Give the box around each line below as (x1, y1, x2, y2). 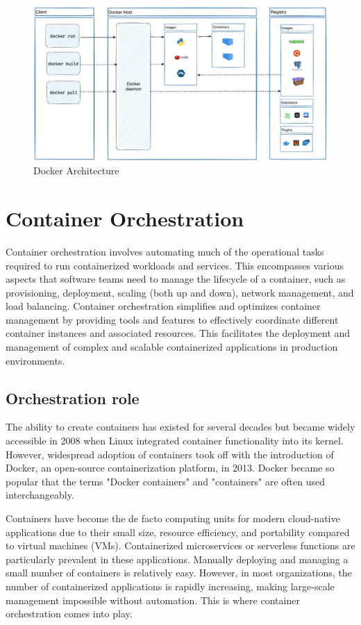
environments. (6, 353, 65, 367)
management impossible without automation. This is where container (6, 592, 300, 607)
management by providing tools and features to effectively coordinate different (6, 312, 339, 326)
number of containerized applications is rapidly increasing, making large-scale (6, 578, 335, 593)
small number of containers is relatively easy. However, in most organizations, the (6, 565, 352, 580)
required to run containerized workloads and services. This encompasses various (6, 258, 344, 272)
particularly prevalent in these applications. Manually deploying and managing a (6, 551, 349, 566)
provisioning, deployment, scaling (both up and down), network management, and (6, 285, 354, 299)
